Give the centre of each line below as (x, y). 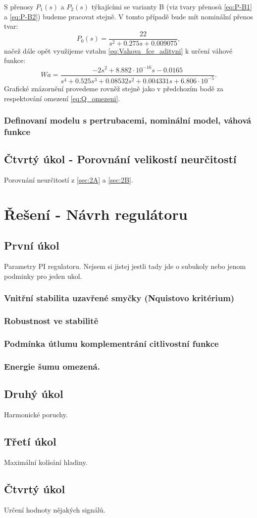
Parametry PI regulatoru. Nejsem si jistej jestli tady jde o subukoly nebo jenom (125, 266)
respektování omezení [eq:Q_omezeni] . (62, 98)
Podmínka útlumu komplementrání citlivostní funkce (111, 344)
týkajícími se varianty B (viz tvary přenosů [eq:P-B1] (172, 6)
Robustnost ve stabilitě (51, 321)
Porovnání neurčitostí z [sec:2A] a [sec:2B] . (69, 180)
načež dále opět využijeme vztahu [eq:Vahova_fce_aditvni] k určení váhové (118, 50)
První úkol (32, 245)
